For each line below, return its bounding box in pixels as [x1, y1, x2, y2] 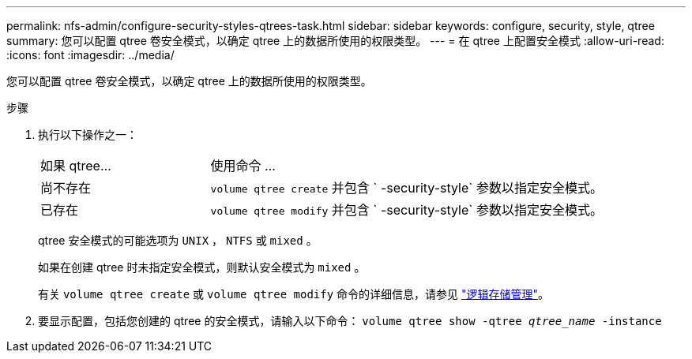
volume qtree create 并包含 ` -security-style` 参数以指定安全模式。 [210, 180, 603, 196]
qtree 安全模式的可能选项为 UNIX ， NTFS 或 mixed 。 [38, 234, 318, 247]
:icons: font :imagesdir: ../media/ [6, 48, 175, 62]
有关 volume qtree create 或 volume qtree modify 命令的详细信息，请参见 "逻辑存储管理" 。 [38, 287, 550, 301]
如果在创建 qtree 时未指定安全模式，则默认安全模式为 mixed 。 [38, 260, 366, 274]
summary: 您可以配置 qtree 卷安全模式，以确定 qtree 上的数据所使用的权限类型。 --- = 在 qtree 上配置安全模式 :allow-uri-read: [6, 34, 664, 47]
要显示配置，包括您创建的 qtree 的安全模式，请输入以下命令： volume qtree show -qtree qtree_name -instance [38, 314, 662, 327]
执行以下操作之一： [38, 128, 137, 141]
